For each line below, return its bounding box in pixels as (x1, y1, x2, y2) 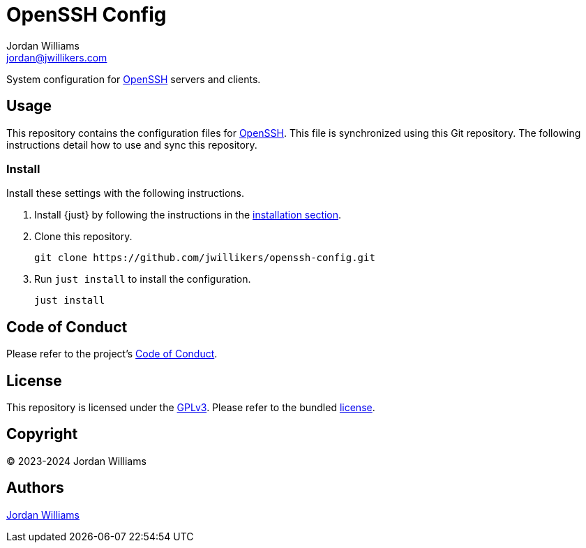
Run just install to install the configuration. (34, 273, 251, 286)
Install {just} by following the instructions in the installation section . (34, 209, 342, 221)
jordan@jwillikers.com (6, 51, 107, 64)
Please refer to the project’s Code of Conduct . (6, 348, 218, 360)
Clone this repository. (34, 230, 133, 243)
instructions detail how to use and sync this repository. (6, 138, 257, 151)
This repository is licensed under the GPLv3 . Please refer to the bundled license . (6, 401, 375, 414)
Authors (6, 479, 64, 497)
